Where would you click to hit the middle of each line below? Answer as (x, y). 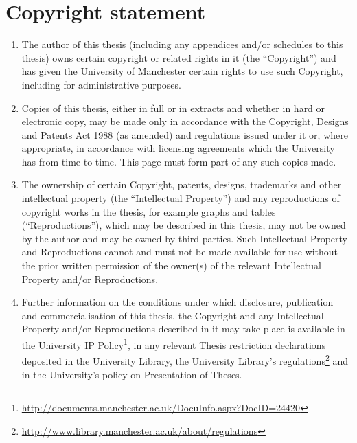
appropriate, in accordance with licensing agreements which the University (178, 148)
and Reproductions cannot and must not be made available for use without (180, 252)
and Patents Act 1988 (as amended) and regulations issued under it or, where (185, 134)
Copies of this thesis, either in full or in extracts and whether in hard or (173, 107)
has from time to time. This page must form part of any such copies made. (179, 161)
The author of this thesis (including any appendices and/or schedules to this (182, 44)
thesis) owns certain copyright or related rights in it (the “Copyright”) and (179, 57)
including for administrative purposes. (101, 84)
